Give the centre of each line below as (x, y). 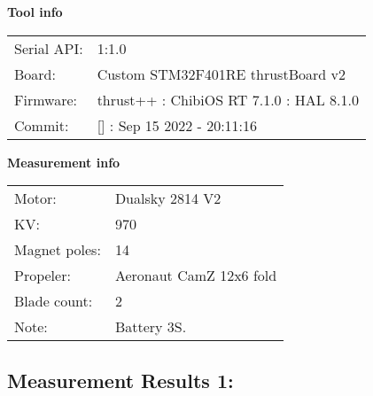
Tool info (35, 12)
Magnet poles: (58, 250)
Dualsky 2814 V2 (168, 198)
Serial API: (49, 48)
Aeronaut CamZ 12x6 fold (196, 276)
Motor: (35, 198)
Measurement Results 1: (120, 380)
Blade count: (54, 301)
